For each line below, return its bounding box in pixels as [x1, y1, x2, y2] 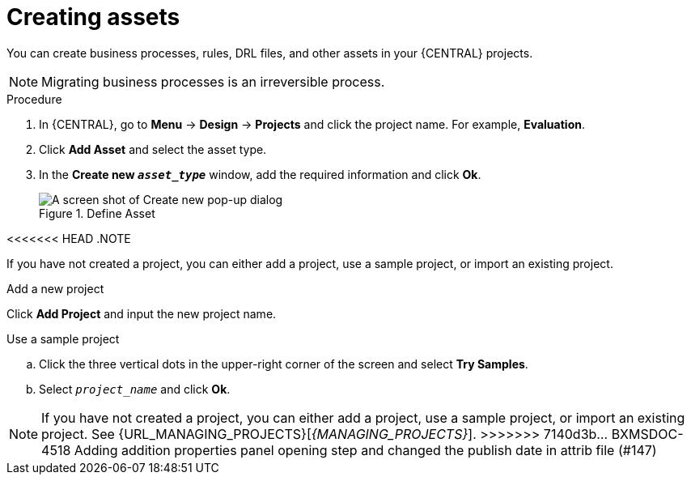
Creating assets [6, 3, 180, 31]
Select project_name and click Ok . [39, 381, 231, 396]
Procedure [6, 92, 62, 106]
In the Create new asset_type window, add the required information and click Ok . [39, 167, 481, 181]
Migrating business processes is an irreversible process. [41, 73, 385, 90]
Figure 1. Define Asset [39, 206, 155, 220]
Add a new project [6, 281, 104, 296]
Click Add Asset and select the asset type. [39, 142, 267, 156]
